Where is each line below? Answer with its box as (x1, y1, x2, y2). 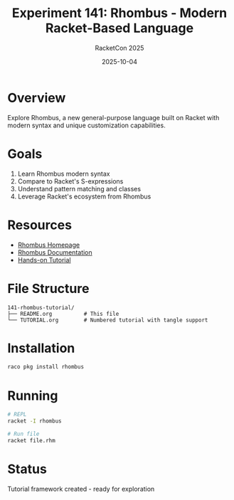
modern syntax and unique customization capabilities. (7, 121, 166, 129)
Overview (7, 90, 66, 106)
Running (7, 388, 58, 403)
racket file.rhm (7, 437, 55, 444)
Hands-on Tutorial (17, 255, 71, 264)
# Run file (7, 430, 40, 437)
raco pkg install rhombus (7, 363, 84, 371)
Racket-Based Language (45, 20, 194, 36)
